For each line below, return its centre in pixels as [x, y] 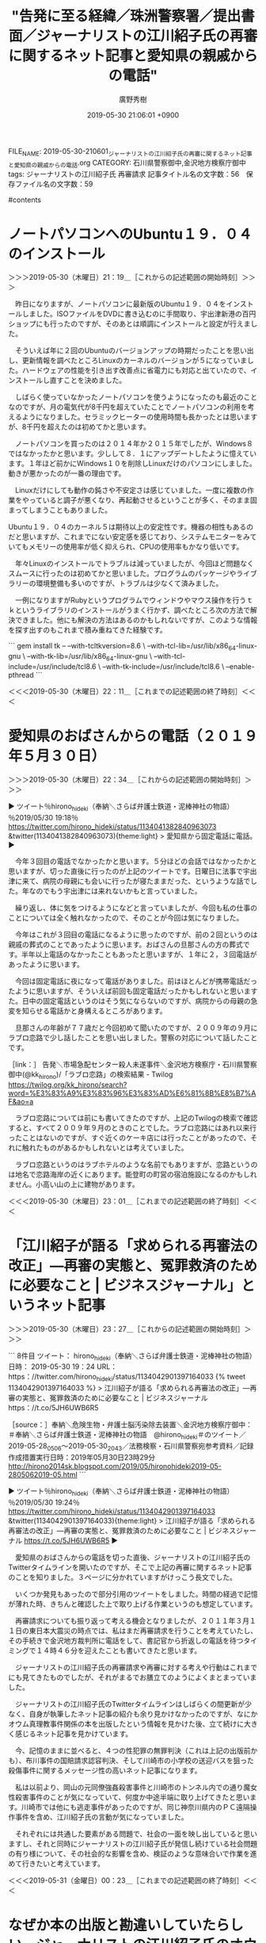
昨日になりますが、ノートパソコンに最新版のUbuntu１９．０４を [121, 304]
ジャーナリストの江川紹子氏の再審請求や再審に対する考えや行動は [122, 1667]
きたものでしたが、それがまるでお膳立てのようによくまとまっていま [146, 1677]
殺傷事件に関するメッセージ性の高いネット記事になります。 [105, 1770]
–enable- [240, 667]
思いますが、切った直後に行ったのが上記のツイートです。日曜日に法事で [126, 871]
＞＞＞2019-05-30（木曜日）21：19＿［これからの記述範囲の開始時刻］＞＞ [132, 277]
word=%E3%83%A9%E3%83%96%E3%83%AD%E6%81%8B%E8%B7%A [132, 1093]
